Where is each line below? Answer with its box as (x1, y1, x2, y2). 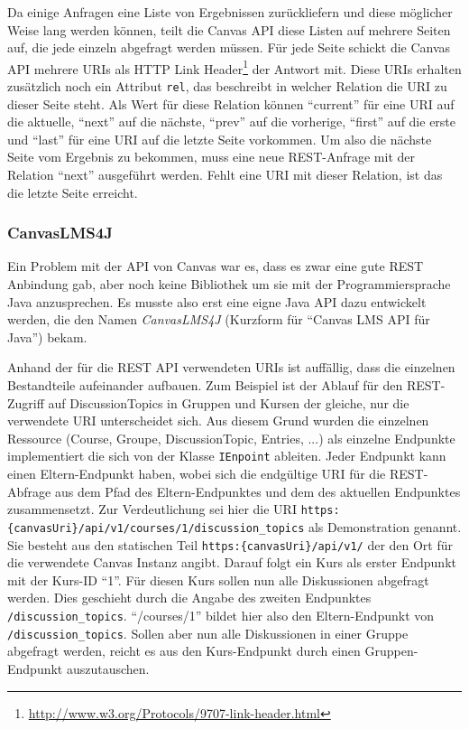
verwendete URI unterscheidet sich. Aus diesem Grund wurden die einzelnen (7, 411, 429, 430)
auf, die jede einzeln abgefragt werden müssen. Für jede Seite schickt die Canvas (7, 38, 451, 57)
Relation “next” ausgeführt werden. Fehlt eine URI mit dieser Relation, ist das (7, 165, 443, 184)
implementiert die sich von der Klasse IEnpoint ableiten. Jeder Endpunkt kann (7, 446, 446, 465)
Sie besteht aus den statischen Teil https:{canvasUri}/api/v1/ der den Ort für (7, 535, 454, 554)
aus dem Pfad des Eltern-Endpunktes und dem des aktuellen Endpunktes (54, 481, 461, 500)
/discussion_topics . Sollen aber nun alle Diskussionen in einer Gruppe (7, 623, 409, 642)
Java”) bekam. (7, 327, 87, 346)
